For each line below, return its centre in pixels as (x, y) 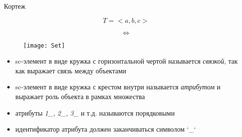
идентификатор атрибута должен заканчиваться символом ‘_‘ (105, 129)
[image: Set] (44, 45)
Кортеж (15, 6)
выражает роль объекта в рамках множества (80, 96)
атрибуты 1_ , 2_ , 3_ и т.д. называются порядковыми (95, 112)
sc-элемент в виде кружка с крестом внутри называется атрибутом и (118, 87)
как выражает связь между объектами (71, 70)
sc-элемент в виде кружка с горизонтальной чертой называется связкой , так (126, 61)
